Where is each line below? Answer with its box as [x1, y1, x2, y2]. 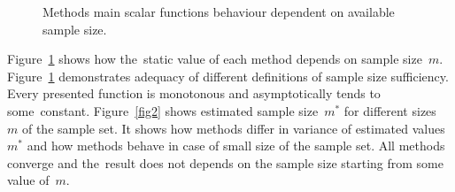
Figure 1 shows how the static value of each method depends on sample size [7, 50, 422, 68]
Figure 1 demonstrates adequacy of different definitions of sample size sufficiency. [7, 66, 449, 85]
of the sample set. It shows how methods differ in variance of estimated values [21, 119, 445, 137]
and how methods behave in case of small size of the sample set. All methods [27, 136, 445, 155]
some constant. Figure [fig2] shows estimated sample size [7, 101, 319, 119]
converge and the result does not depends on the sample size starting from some [7, 153, 443, 172]
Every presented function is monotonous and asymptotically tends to [7, 84, 381, 103]
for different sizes [343, 101, 436, 119]
